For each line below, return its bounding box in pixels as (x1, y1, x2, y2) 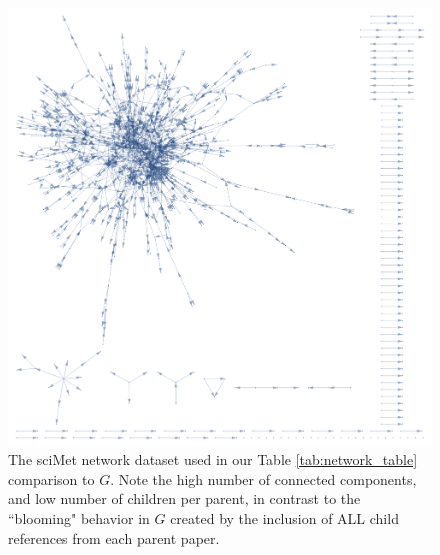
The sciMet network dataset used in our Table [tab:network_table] (8, 449, 418, 470)
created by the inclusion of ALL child (170, 508, 399, 529)
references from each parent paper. (8, 527, 220, 548)
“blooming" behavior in (8, 508, 150, 529)
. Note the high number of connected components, (110, 468, 417, 489)
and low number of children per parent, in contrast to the (8, 488, 361, 509)
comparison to (8, 468, 95, 489)
